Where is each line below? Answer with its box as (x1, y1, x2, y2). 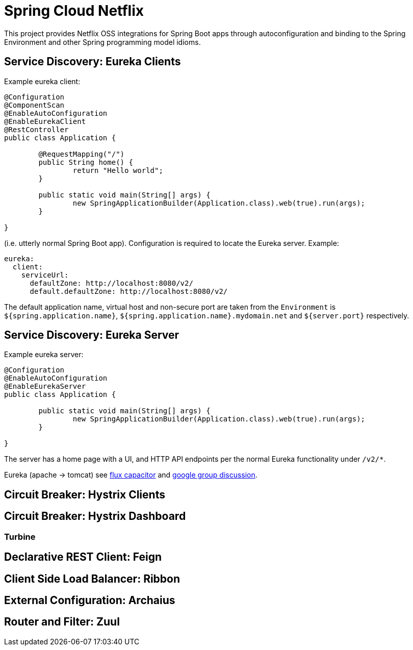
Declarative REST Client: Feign (4, 551, 162, 564)
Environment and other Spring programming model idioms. (4, 37, 201, 46)
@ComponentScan (4, 101, 65, 109)
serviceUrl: (21, 270, 69, 279)
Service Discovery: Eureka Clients (4, 55, 181, 68)
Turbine (4, 531, 36, 542)
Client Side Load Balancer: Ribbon (4, 572, 180, 585)
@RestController (4, 125, 69, 134)
